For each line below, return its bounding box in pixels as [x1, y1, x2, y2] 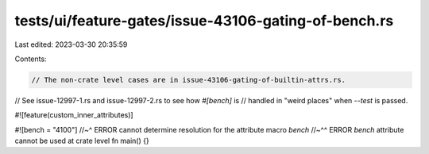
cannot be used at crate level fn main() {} [14, 136, 150, 146]
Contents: [14, 54, 47, 64]
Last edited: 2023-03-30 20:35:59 [14, 40, 128, 49]
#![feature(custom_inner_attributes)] [14, 110, 134, 120]
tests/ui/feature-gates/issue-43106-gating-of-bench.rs [14, 12, 394, 29]
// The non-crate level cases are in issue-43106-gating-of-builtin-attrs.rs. [31, 75, 346, 84]
